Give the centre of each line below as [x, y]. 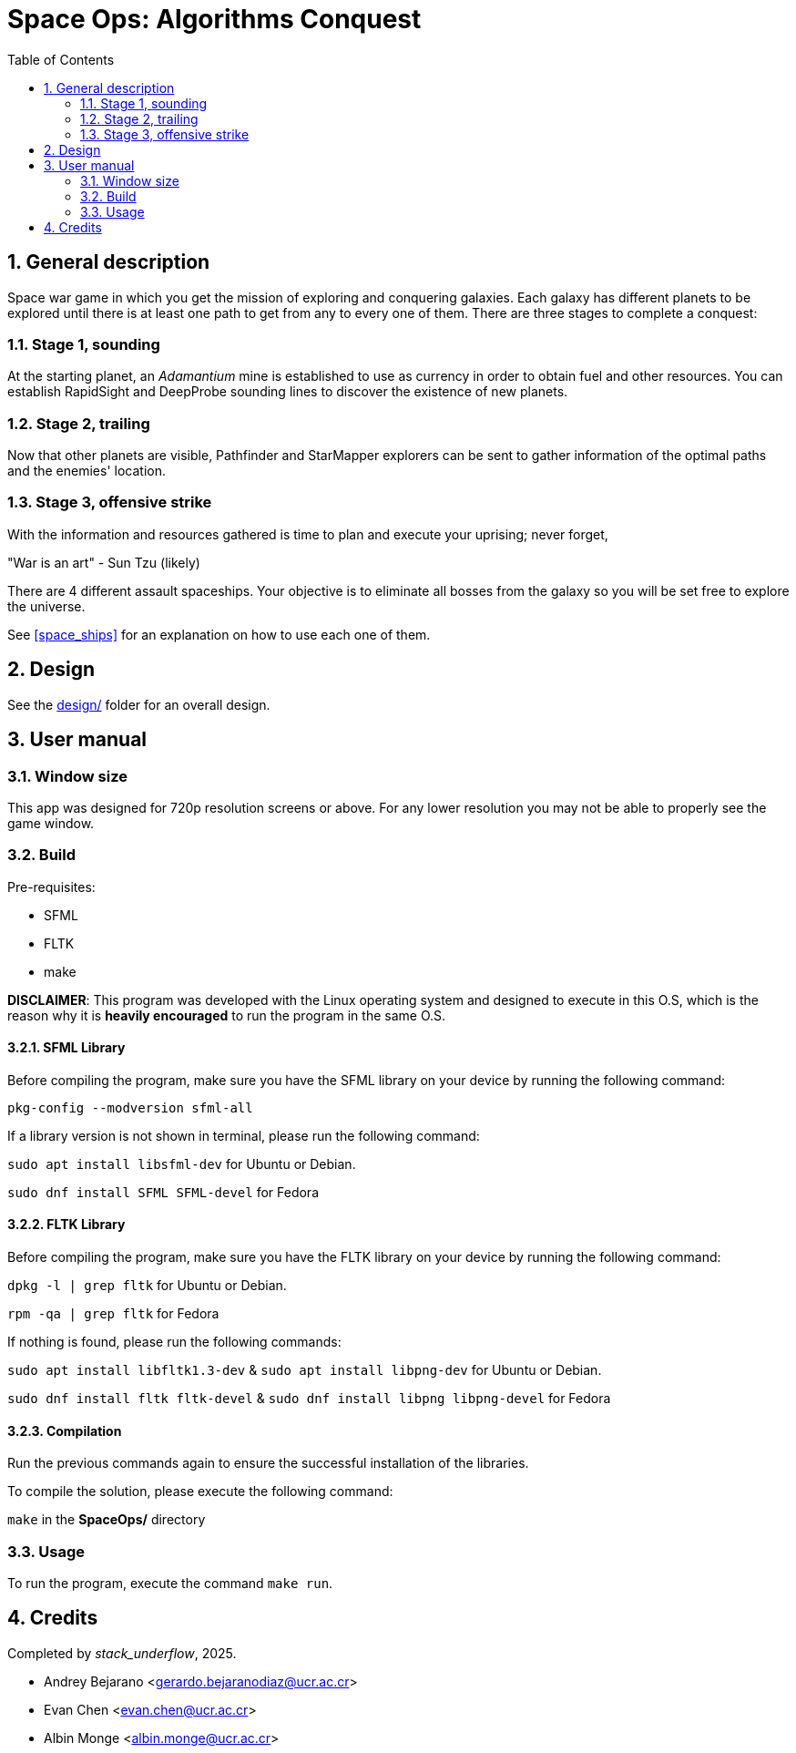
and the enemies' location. [87, 471]
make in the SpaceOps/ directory [107, 1520]
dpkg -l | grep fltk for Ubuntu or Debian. [147, 1286]
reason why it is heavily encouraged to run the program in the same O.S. [227, 1015]
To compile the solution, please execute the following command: [200, 1492]
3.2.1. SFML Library [66, 1048]
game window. [51, 823]
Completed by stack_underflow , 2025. [122, 1653]
